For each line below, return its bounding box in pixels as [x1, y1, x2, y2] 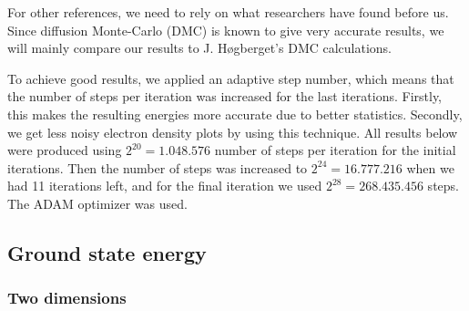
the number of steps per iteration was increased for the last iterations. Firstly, [7, 87, 443, 106]
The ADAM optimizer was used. [7, 193, 188, 213]
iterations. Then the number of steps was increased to [7, 158, 308, 177]
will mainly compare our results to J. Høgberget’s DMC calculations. [7, 38, 393, 57]
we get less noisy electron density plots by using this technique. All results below [7, 122, 458, 141]
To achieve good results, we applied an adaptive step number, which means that [7, 68, 454, 88]
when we [406, 158, 454, 177]
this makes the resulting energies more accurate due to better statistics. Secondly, [7, 104, 463, 123]
